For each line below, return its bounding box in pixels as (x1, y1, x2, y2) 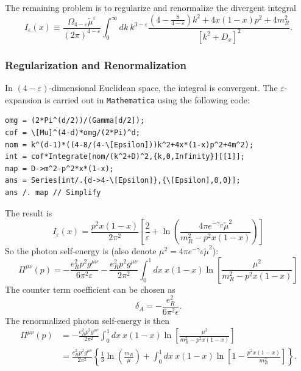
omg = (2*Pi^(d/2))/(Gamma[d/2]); (5, 116, 145, 125)
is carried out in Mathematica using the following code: (44, 93, 250, 106)
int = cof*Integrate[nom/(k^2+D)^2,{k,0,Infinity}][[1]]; (5, 152, 245, 161)
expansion (5, 93, 42, 106)
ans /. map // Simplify (5, 188, 101, 197)
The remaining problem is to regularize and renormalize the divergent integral (5, 1, 296, 13)
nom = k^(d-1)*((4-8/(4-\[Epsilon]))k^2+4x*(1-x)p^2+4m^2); (5, 140, 254, 149)
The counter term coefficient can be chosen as (5, 282, 175, 295)
